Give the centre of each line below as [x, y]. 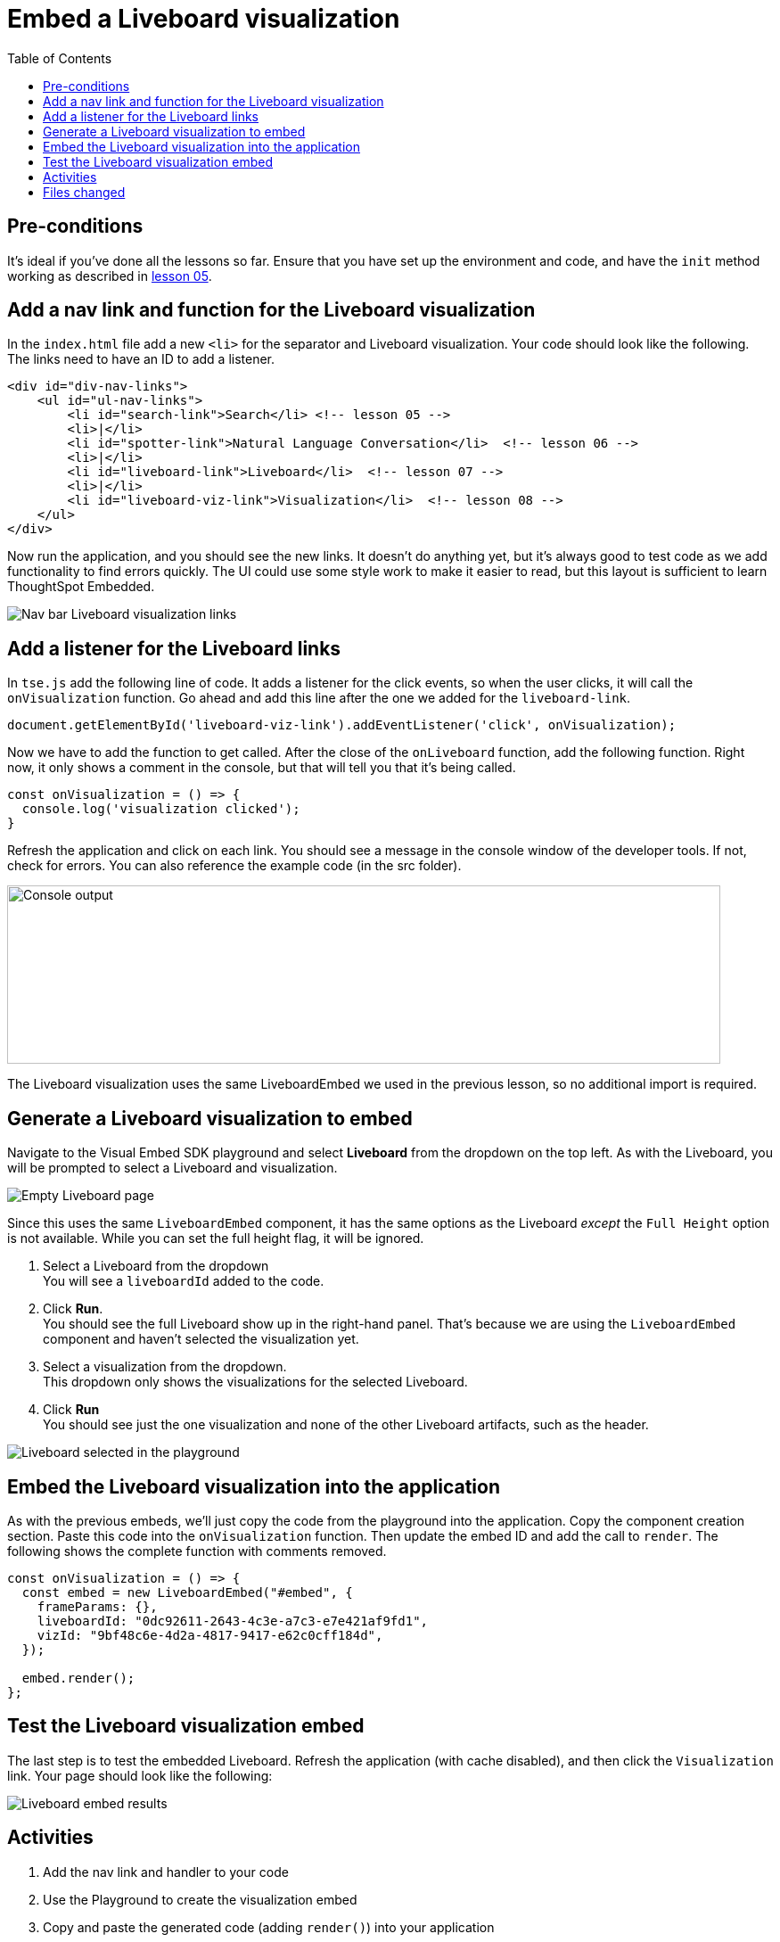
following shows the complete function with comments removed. [197, 1551]
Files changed [84, 192]
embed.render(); [78, 1678]
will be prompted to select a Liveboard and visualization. [172, 1168]
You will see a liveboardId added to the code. [184, 1281]
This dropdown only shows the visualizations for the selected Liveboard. [255, 1382]
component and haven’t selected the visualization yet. [201, 1339]
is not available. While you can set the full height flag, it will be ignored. [216, 1238]
